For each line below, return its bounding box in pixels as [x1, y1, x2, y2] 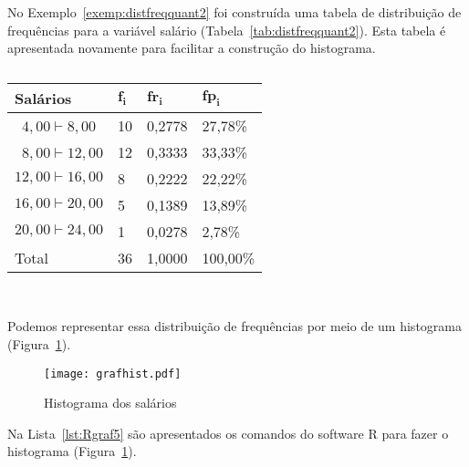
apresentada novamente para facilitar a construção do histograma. [7, 38, 376, 57]
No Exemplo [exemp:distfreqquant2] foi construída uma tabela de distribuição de [7, 3, 462, 21]
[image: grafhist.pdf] [44, 367, 182, 380]
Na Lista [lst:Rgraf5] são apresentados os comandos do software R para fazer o [7, 423, 449, 442]
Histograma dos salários [44, 393, 177, 412]
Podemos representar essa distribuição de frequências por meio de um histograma [7, 317, 462, 336]
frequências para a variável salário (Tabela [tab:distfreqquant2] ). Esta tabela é [7, 20, 446, 39]
